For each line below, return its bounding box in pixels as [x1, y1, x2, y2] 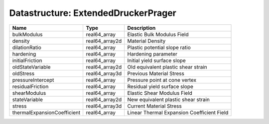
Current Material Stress [127, 102, 182, 109]
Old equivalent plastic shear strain [127, 63, 207, 70]
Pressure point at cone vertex [127, 76, 197, 83]
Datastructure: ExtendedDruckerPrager [9, 7, 177, 18]
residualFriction [12, 83, 49, 90]
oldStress [12, 70, 35, 77]
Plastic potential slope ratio [127, 44, 191, 51]
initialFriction [12, 57, 42, 64]
